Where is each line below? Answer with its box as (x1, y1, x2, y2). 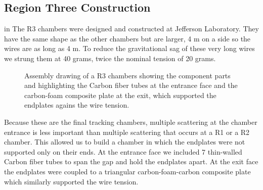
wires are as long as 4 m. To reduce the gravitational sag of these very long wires (4, 43, 255, 54)
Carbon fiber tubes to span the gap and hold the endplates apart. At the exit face (4, 156, 258, 167)
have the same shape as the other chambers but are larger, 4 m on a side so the (4, 33, 251, 43)
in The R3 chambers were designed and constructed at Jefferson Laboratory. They (4, 23, 259, 34)
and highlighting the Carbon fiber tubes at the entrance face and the (24, 80, 238, 90)
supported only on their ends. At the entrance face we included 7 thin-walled (4, 146, 242, 157)
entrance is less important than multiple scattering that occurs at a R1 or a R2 (4, 126, 250, 137)
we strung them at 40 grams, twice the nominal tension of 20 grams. (4, 53, 216, 63)
